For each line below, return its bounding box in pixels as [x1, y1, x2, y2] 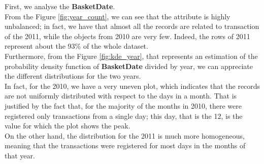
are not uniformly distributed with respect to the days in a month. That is [5, 90, 237, 101]
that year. [5, 150, 35, 160]
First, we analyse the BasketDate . [5, 1, 115, 11]
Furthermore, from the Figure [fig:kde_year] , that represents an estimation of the [5, 50, 258, 61]
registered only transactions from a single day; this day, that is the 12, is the [5, 110, 243, 121]
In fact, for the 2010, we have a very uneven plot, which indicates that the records [5, 80, 260, 91]
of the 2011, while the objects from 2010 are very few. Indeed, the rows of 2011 [5, 30, 250, 41]
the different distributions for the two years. [5, 71, 141, 81]
